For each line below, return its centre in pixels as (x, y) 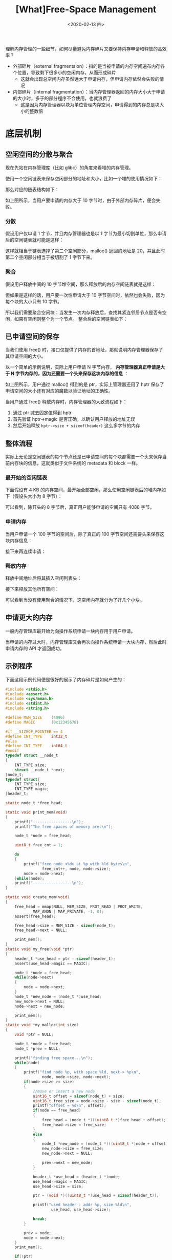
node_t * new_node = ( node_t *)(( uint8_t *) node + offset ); (106, 1144)
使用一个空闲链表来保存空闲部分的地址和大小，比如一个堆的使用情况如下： (84, 178)
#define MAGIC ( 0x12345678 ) (42, 722)
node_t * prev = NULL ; (37, 1049)
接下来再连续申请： (26, 551)
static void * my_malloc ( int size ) (42, 1025)
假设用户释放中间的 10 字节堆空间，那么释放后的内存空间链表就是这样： (81, 284)
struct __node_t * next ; (40, 770)
